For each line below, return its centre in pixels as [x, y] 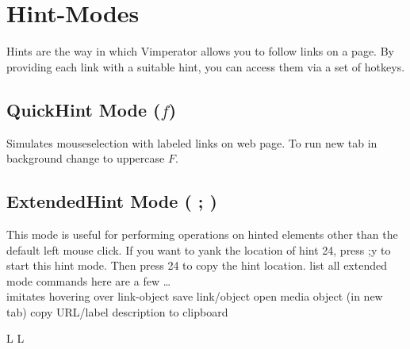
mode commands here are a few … [89, 280]
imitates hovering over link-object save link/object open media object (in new [195, 296]
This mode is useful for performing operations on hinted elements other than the [202, 234]
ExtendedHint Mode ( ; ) [112, 201]
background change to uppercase [86, 158]
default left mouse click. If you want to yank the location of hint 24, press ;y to [199, 249]
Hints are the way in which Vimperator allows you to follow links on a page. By [200, 51]
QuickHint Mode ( [84, 109]
